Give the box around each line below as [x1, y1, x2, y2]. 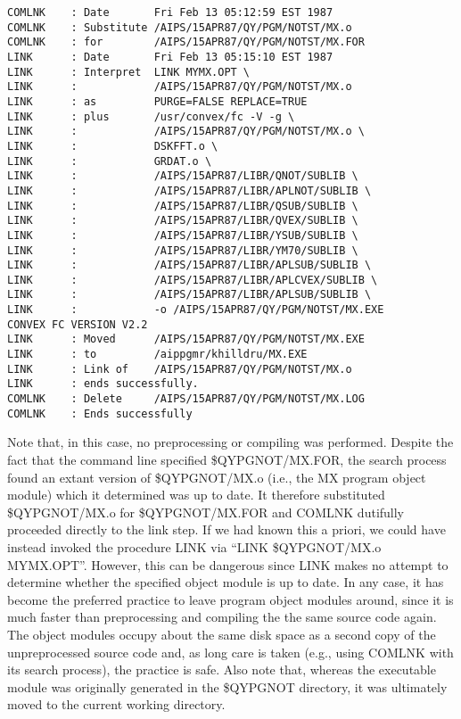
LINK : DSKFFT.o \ [7, 139, 218, 153]
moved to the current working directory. [7, 695, 226, 714]
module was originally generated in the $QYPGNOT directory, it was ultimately [7, 677, 448, 696]
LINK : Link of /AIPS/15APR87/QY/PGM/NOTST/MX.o [7, 362, 352, 376]
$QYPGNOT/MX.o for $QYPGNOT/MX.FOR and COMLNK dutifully [7, 502, 405, 521]
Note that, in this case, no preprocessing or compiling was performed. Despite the [7, 433, 454, 451]
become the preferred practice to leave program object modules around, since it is [7, 590, 454, 608]
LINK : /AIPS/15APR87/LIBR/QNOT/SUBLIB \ [7, 169, 358, 183]
